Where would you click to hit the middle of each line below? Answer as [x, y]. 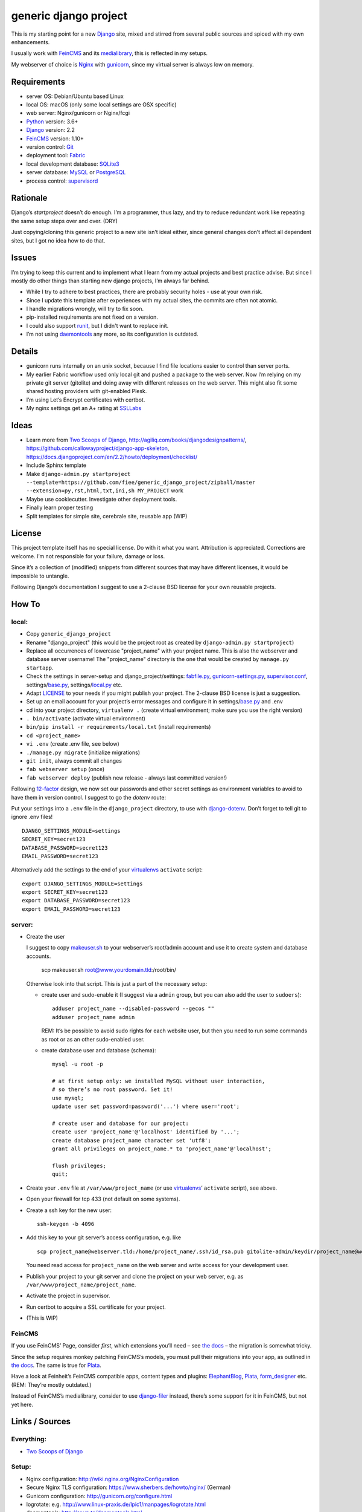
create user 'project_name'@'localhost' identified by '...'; [146, 1132]
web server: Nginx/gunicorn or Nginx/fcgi [78, 113]
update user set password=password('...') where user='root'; [146, 1106]
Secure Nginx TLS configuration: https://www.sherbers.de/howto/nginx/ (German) [129, 1487]
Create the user [46, 937]
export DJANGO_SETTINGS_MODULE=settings [82, 884]
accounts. [39, 956]
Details [25, 352]
